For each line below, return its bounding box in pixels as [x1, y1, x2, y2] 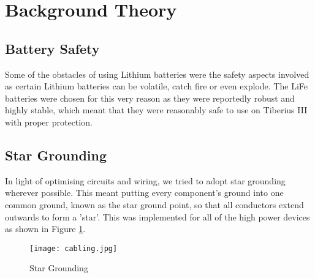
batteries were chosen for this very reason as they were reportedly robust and [5, 91, 295, 104]
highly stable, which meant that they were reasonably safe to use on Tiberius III [5, 103, 308, 116]
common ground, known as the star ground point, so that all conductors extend [5, 198, 304, 211]
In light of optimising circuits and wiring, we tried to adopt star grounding [5, 174, 286, 187]
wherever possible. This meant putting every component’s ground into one [5, 186, 284, 199]
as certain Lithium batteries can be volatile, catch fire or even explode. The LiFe [5, 80, 308, 92]
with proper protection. [5, 115, 93, 128]
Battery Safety [5, 39, 100, 58]
